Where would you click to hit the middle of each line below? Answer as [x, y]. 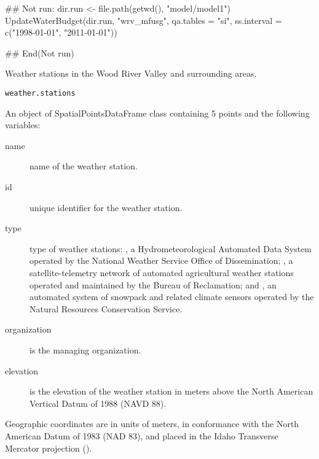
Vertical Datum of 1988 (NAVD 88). [98, 403]
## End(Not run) [40, 52]
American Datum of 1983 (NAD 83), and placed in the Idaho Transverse [142, 435]
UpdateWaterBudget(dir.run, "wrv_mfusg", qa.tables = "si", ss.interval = [144, 20]
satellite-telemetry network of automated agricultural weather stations [162, 272]
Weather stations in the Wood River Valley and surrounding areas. [131, 73]
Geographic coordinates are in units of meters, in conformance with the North [152, 424]
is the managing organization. [85, 349]
